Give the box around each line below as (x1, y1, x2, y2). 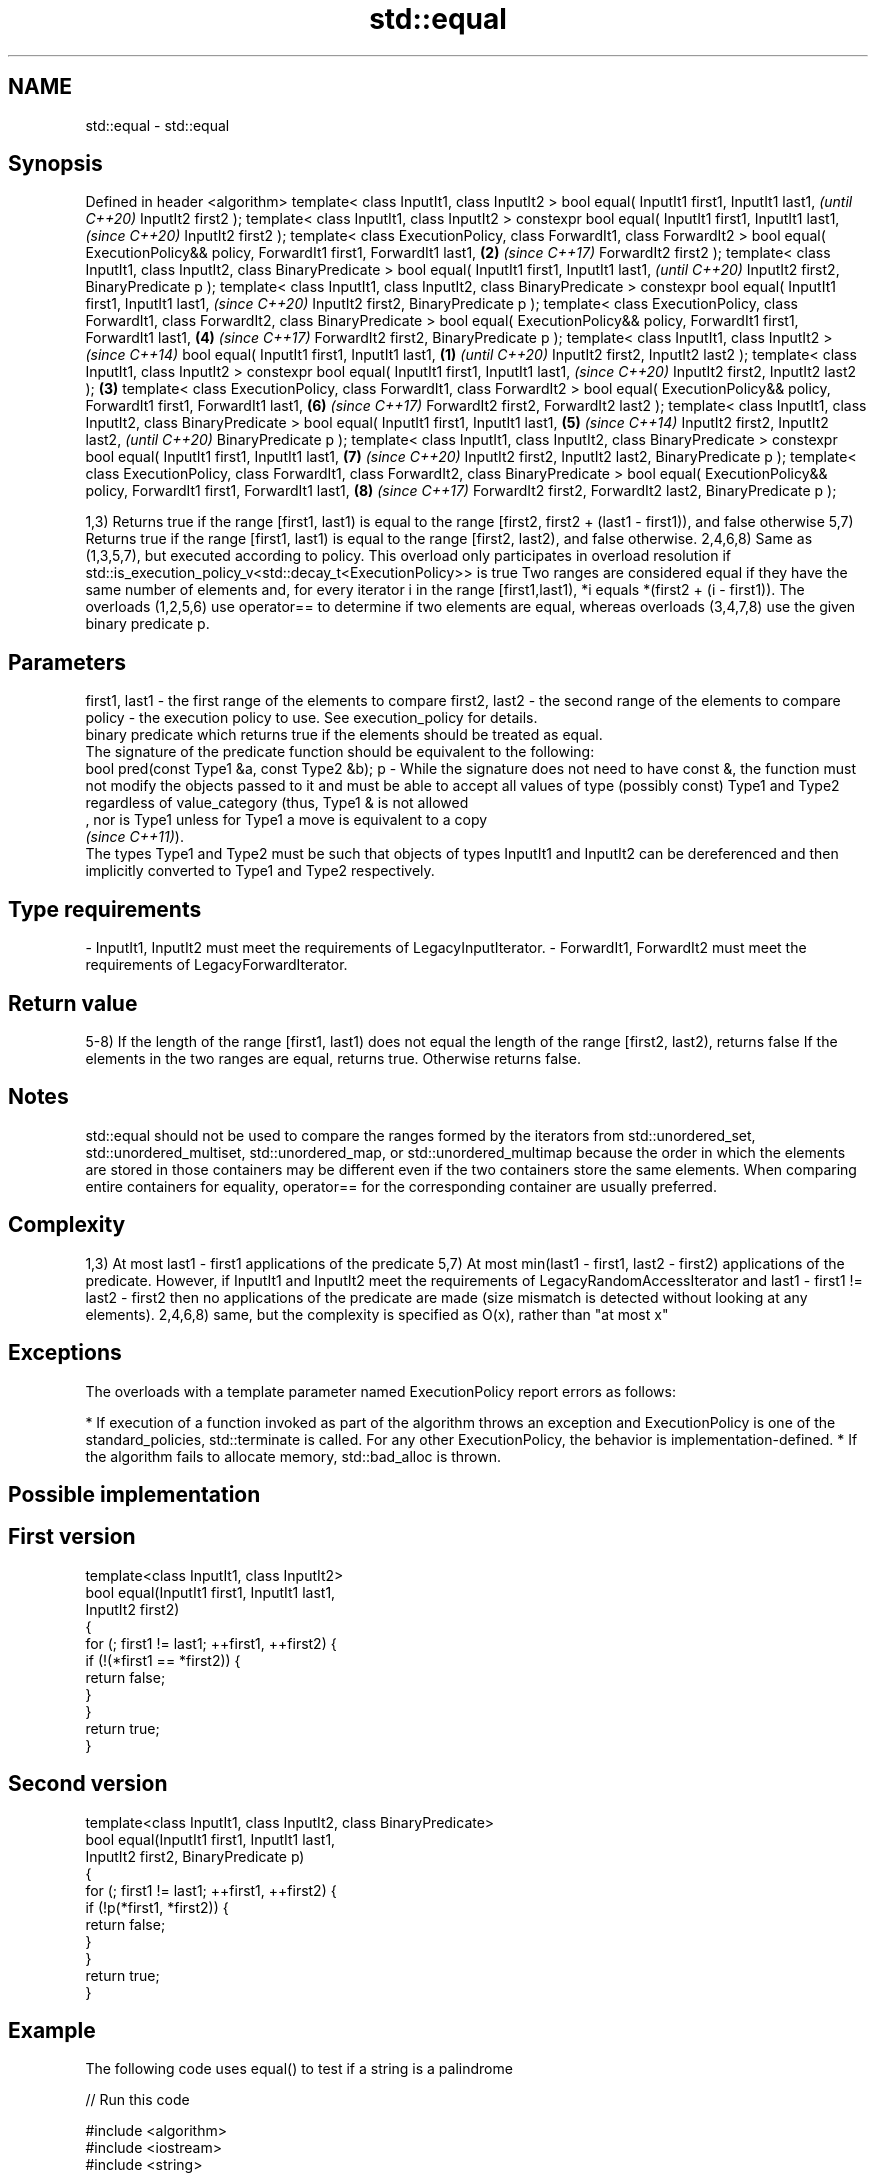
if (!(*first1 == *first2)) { (85, 1651, 241, 1669)
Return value (8, 990, 138, 1016)
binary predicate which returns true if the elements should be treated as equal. (85, 726, 603, 744)
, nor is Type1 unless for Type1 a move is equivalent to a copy (85, 811, 488, 829)
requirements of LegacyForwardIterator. (85, 956, 348, 974)
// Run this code (85, 2091, 190, 2109)
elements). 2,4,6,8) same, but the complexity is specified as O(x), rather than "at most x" (85, 1305, 669, 1323)
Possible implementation (8, 1481, 261, 1507)
